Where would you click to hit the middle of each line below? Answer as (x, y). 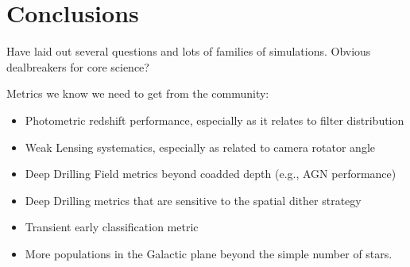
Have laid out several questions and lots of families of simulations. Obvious (189, 51)
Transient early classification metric (112, 227)
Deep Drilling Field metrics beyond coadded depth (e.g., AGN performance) (211, 174)
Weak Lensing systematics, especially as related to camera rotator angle (200, 147)
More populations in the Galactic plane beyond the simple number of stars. (209, 253)
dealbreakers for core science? (78, 66)
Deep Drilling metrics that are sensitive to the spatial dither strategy (193, 200)
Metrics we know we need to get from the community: (138, 93)
